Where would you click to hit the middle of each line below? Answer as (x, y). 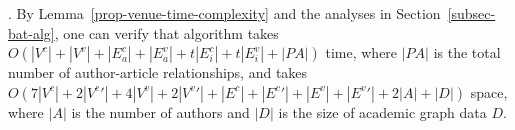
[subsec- (471, 13)
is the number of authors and (160, 111)
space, (489, 91)
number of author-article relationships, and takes (158, 72)
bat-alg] (31, 32)
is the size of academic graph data (382, 111)
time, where (361, 52)
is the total (467, 52)
